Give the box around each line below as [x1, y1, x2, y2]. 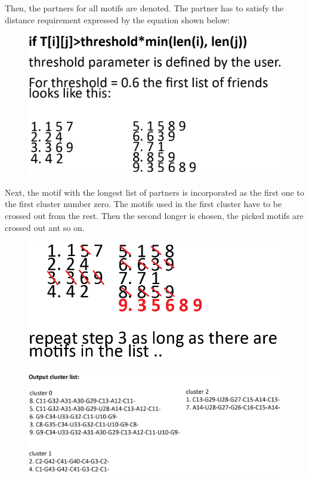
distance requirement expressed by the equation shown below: [5, 13, 230, 26]
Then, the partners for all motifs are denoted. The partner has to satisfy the [5, 2, 284, 14]
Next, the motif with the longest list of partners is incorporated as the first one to [5, 186, 304, 198]
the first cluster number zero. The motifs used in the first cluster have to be [5, 198, 282, 210]
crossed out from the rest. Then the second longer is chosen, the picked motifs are [5, 209, 304, 221]
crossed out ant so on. [5, 221, 85, 233]
